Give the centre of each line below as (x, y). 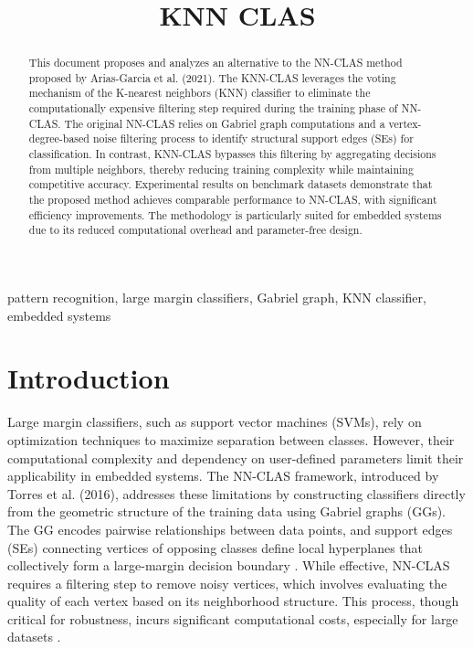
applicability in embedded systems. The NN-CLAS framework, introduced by (223, 476)
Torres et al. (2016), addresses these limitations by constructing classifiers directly (236, 493)
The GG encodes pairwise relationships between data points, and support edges (230, 529)
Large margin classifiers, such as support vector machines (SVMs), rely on (215, 422)
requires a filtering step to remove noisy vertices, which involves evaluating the (227, 583)
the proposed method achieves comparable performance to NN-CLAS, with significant (233, 200)
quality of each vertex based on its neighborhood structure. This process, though (233, 601)
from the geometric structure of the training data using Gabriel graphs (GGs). (227, 511)
